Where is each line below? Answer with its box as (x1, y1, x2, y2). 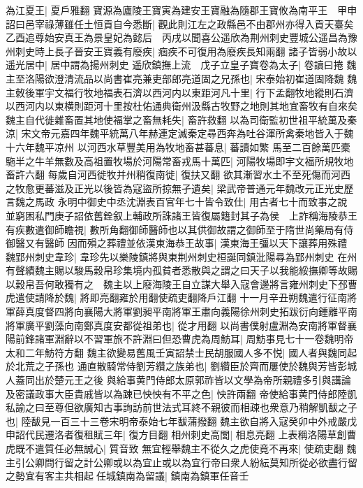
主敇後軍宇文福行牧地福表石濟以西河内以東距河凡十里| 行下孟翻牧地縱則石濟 (6, 85, 354, 99)
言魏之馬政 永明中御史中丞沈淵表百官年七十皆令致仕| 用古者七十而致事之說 (6, 194, 348, 209)
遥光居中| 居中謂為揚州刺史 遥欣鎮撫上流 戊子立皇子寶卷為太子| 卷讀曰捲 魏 (6, 57, 357, 72)
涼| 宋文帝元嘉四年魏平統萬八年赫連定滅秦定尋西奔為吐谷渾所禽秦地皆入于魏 (6, 126, 354, 141)
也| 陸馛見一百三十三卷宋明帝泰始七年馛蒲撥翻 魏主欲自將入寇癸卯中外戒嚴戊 (6, 413, 357, 428)
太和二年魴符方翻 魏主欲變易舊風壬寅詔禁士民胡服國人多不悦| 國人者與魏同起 (6, 345, 357, 359)
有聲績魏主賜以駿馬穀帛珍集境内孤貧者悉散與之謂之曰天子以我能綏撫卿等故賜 (6, 263, 357, 278)
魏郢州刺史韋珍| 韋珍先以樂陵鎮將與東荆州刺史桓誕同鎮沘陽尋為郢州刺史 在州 (6, 249, 357, 264)
